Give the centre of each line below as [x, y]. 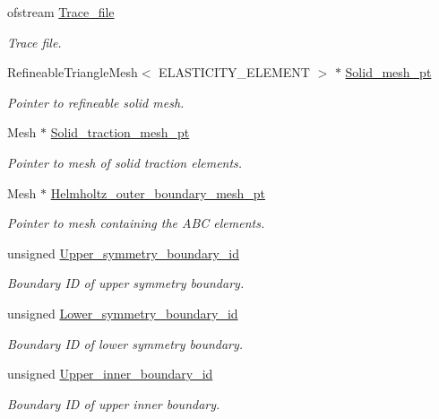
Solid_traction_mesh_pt [120, 132]
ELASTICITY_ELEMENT [234, 72]
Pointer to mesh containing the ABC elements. [136, 223]
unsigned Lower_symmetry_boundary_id [123, 313]
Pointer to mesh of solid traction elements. [125, 162]
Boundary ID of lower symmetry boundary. [125, 343]
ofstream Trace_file [61, 12]
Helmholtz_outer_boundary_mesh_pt [158, 192]
